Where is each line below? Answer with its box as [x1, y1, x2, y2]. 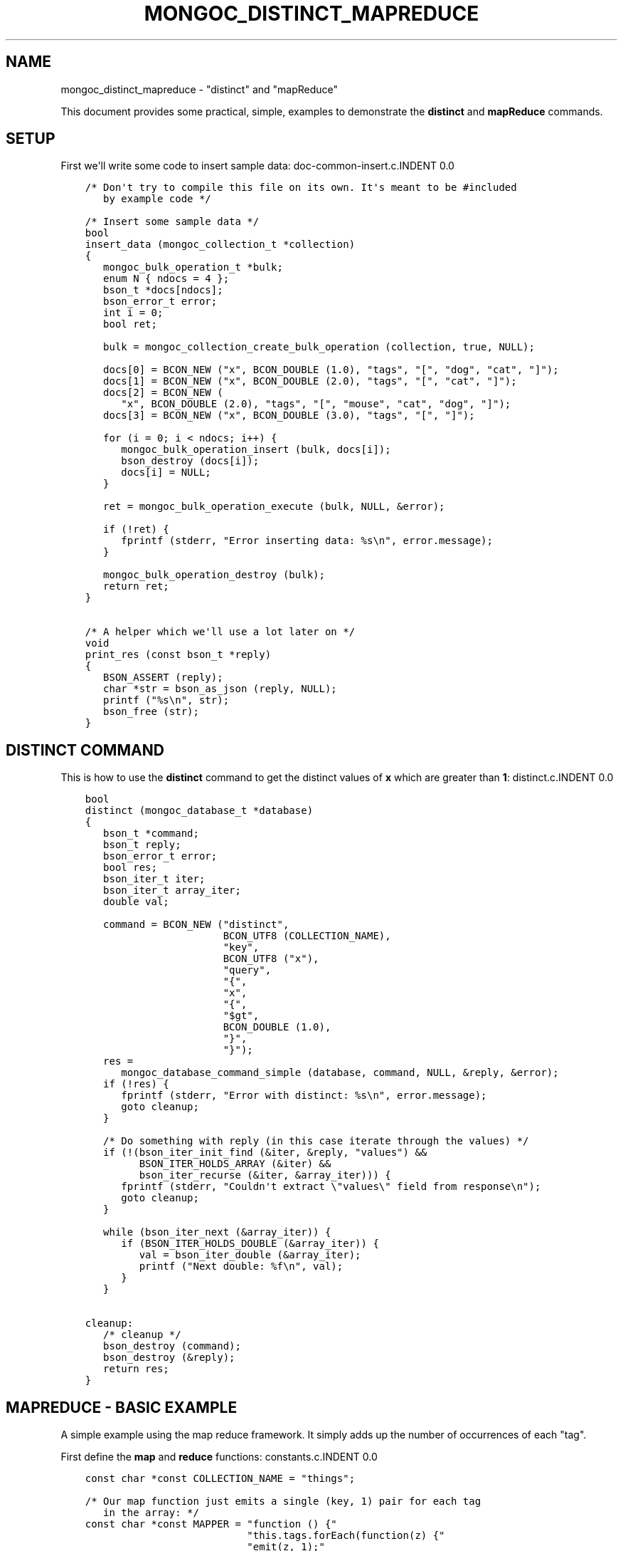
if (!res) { [103, 1078, 169, 1090]
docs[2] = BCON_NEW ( [103, 387, 223, 399]
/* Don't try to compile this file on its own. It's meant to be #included [85, 182, 517, 194]
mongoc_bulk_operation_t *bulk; [103, 261, 283, 273]
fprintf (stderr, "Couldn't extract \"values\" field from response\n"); [121, 1181, 541, 1193]
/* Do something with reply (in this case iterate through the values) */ [103, 1135, 529, 1147]
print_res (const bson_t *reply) [85, 649, 272, 661]
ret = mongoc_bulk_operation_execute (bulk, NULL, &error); [103, 501, 445, 513]
